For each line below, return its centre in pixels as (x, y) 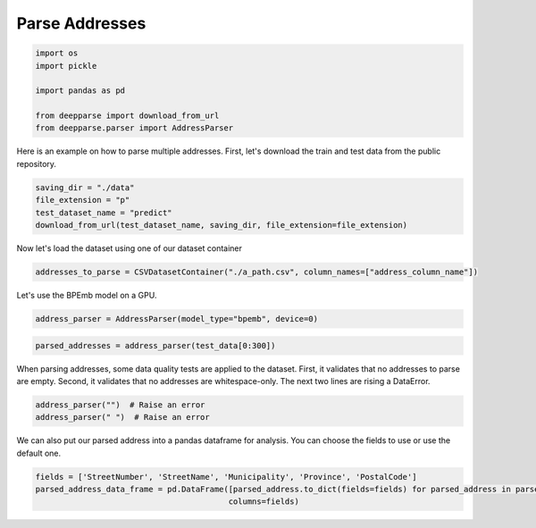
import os (57, 53)
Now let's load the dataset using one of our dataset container (130, 248)
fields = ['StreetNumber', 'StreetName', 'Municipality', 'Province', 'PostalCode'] (226, 477)
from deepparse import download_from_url (127, 116)
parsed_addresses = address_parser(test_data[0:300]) (155, 345)
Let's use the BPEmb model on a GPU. (87, 295)
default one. (39, 453)
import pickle (66, 66)
